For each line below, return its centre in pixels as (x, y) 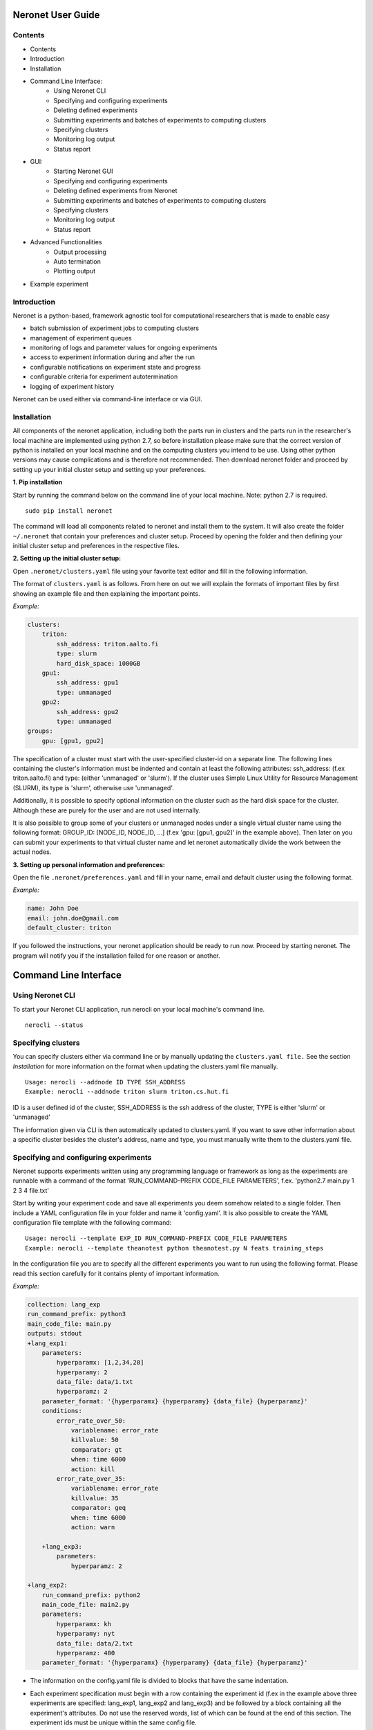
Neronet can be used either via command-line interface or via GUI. (108, 399)
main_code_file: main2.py (86, 1605)
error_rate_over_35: (91, 1478)
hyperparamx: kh (84, 1624)
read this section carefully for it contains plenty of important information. (116, 1273)
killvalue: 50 (95, 1440)
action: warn (93, 1527)
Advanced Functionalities (66, 242)
